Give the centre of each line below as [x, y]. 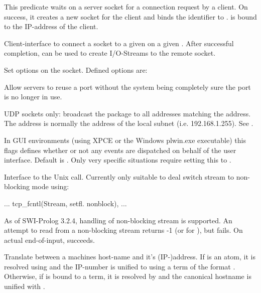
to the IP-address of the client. [51, 26]
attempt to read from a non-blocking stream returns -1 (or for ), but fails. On [123, 230]
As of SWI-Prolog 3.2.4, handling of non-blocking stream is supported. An [118, 220]
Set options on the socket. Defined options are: [76, 69]
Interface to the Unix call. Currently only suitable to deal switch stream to [119, 176]
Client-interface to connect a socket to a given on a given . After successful [119, 43]
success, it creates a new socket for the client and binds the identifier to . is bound [130, 16]
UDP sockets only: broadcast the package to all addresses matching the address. [127, 113]
